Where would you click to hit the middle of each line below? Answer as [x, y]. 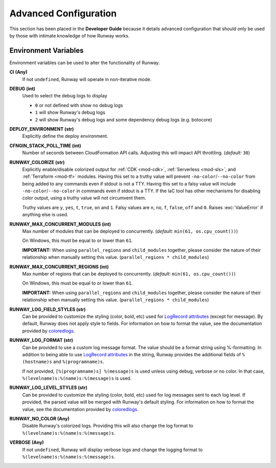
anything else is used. [45, 215]
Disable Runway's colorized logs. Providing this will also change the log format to [108, 426]
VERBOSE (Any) [27, 442]
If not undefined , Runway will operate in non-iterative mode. [87, 79]
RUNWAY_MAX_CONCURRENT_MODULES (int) [60, 224]
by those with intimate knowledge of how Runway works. [70, 35]
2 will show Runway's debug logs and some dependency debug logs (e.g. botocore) [123, 119]
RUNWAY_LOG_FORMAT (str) [41, 340]
